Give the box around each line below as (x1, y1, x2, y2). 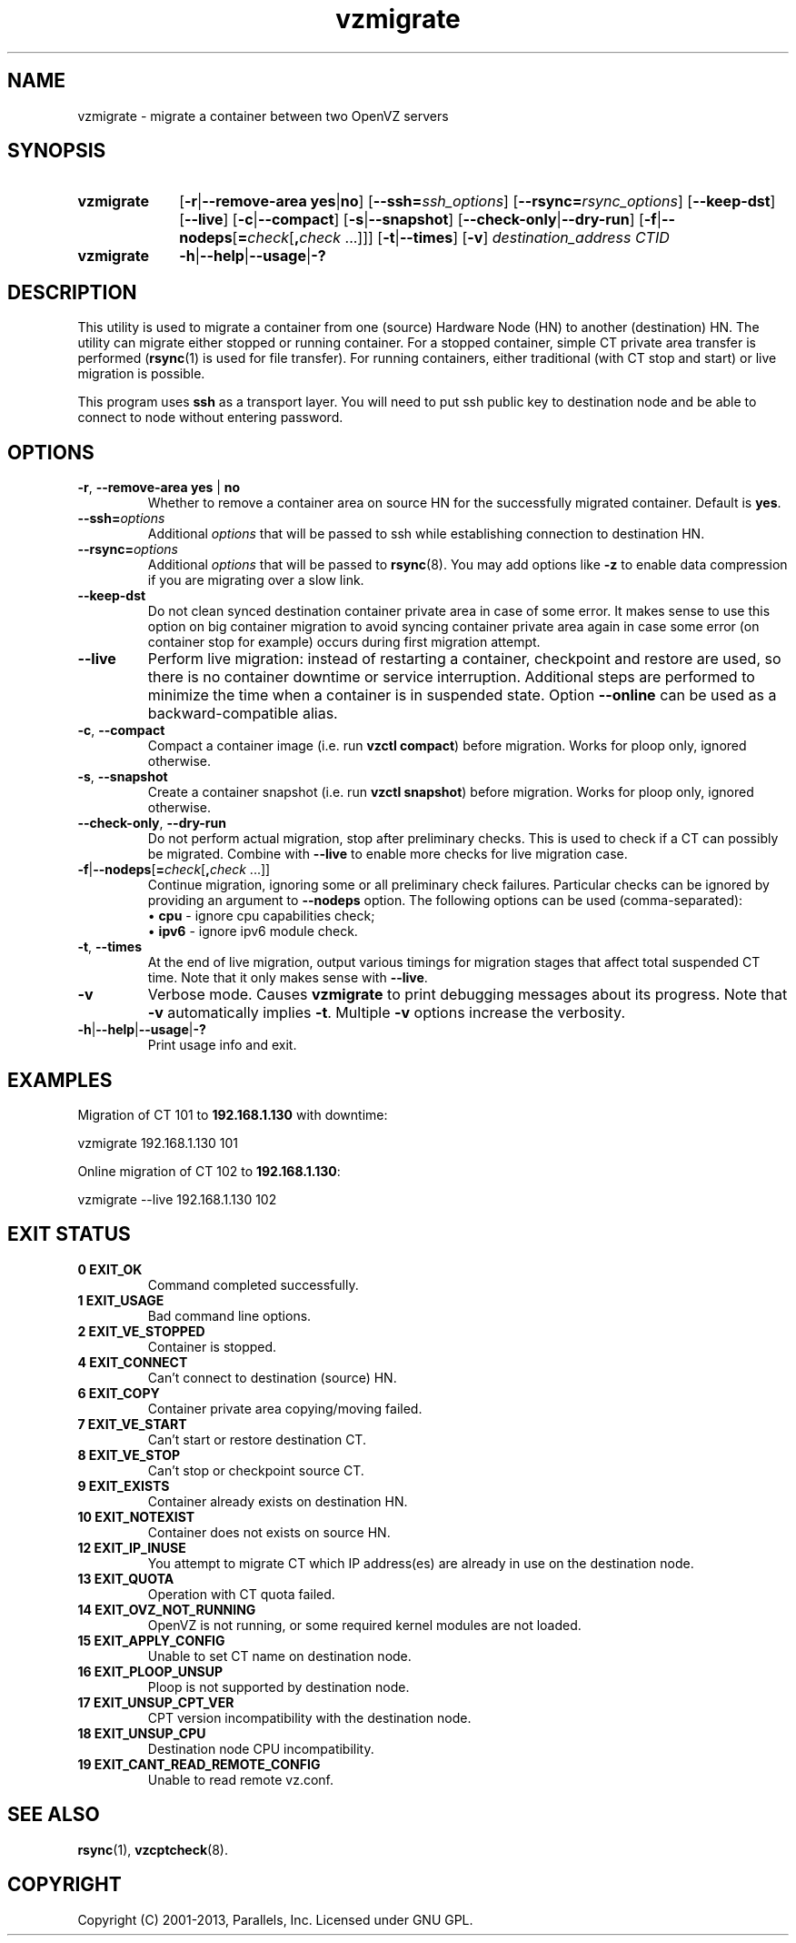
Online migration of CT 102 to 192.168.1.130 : (77, 1163, 341, 1179)
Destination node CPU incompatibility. (147, 1740, 374, 1757)
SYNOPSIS (7, 139, 106, 163)
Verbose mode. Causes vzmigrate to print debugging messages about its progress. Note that (147, 985, 788, 1004)
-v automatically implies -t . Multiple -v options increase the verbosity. (147, 1003, 625, 1022)
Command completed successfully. (147, 1276, 359, 1293)
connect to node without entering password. (77, 409, 343, 426)
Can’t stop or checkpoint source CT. (147, 1462, 364, 1478)
